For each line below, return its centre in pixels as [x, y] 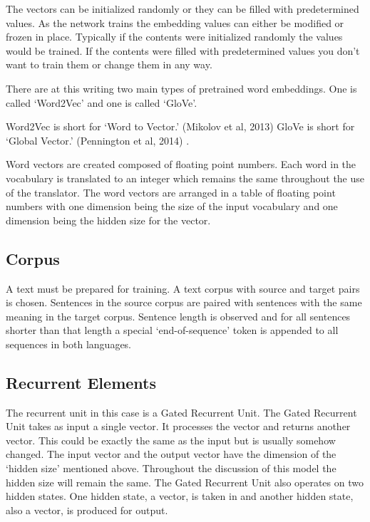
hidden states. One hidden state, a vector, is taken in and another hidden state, [180, 496]
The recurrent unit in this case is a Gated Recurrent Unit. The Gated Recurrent [181, 412]
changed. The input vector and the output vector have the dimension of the [171, 454]
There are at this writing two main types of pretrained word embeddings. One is [181, 88]
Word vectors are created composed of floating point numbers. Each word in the [181, 164]
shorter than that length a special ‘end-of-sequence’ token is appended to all [172, 330]
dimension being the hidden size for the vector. [108, 220]
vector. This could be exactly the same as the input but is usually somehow [171, 440]
